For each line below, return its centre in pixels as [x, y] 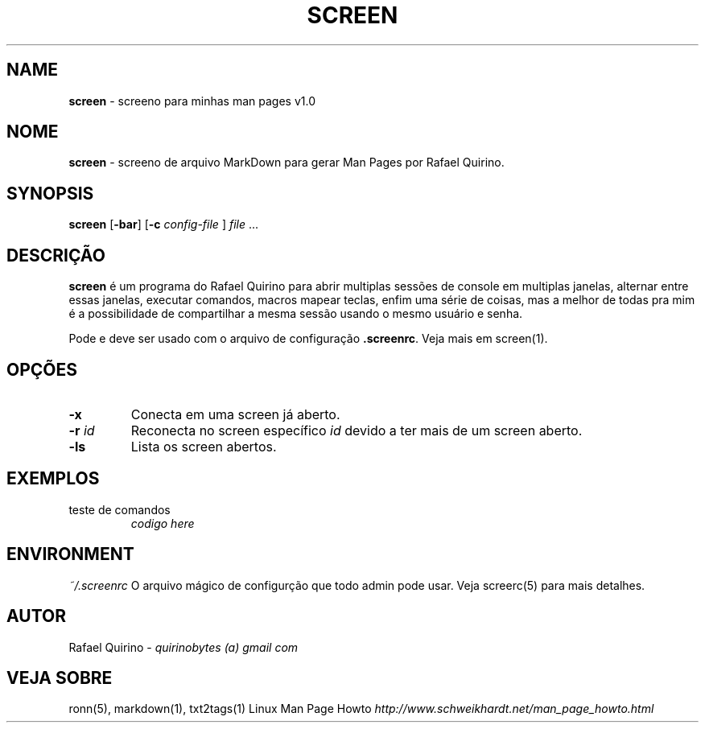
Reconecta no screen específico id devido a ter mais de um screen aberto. [357, 430]
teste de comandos [120, 509]
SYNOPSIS [50, 193]
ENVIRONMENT [70, 554]
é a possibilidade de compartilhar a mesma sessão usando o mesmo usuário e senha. [296, 314]
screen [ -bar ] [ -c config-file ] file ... [164, 224]
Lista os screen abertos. [204, 446]
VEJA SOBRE [60, 678]
